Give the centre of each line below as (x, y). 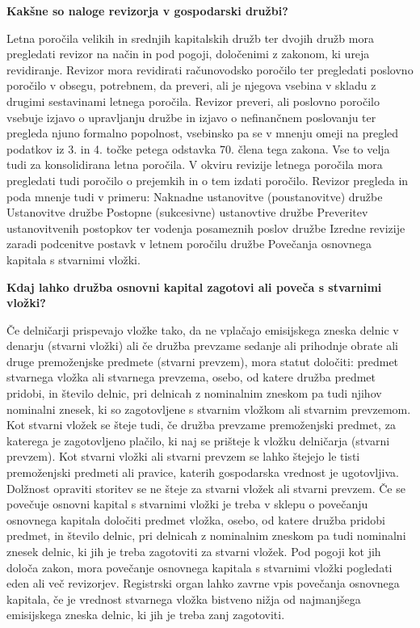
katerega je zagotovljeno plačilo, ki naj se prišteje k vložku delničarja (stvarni (198, 440)
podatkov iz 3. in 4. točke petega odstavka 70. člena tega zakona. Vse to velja (198, 148)
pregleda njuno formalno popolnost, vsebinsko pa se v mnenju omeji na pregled (203, 133)
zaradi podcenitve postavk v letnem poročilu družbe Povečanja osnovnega (189, 244)
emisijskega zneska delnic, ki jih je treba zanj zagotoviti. (146, 615)
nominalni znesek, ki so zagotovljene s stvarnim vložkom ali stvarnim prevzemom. (209, 409)
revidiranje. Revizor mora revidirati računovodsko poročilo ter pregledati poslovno (210, 69)
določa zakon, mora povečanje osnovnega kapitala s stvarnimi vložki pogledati (199, 567)
